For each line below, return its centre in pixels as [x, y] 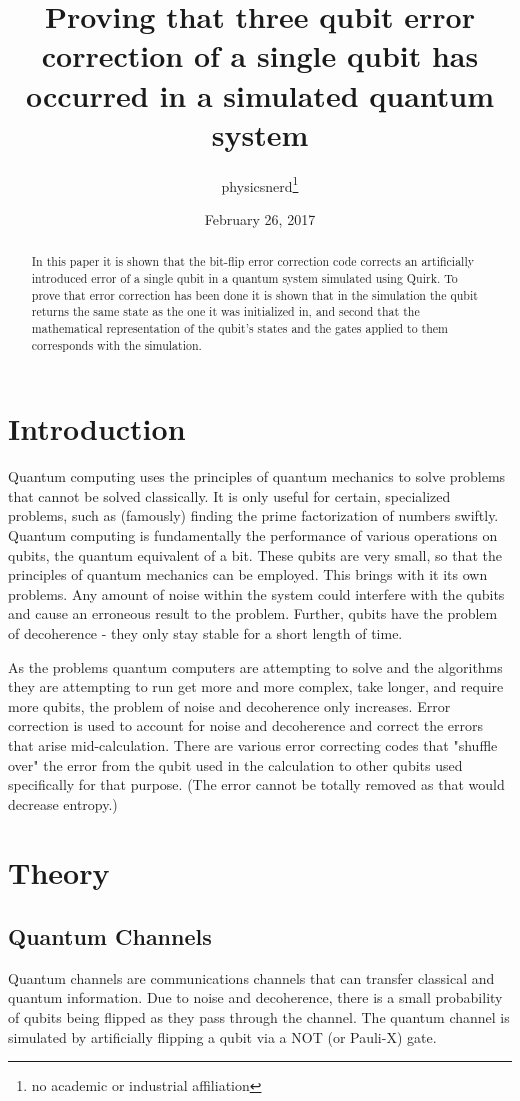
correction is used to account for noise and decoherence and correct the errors [246, 725]
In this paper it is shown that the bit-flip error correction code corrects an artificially [252, 261]
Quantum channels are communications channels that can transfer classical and [251, 977]
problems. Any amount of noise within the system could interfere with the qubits [256, 593]
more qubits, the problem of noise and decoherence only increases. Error [229, 705]
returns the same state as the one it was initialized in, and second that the [225, 311]
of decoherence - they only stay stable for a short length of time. [205, 632]
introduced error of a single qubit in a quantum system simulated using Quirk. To [244, 277]
